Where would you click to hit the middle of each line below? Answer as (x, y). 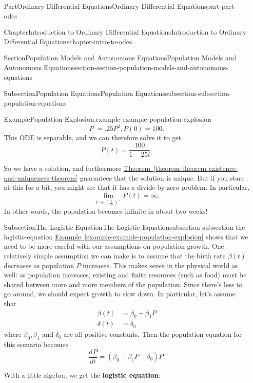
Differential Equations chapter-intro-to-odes (68, 41)
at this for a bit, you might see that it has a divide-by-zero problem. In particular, (127, 187)
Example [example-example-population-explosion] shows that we (151, 236)
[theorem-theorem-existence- (196, 168)
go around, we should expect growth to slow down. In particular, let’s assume (120, 294)
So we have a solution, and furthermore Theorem (77, 168)
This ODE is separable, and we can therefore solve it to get (93, 137)
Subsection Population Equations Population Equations (85, 93)
